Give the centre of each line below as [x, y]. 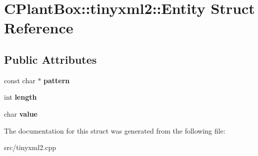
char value [21, 113]
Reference [39, 28]
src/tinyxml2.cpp [30, 147]
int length [20, 97]
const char [20, 80]
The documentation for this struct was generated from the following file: [115, 130]
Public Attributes [50, 59]
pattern [57, 80]
